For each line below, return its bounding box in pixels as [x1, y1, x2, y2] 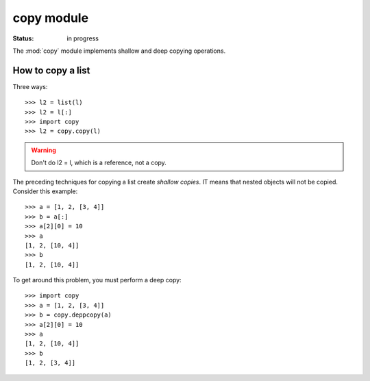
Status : [12, 34, 34, 42]
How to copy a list [12, 64, 90, 76]
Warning [31, 146, 56, 154]
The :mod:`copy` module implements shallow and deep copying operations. [12, 47, 226, 55]
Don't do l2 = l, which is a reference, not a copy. [31, 158, 167, 167]
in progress [66, 34, 99, 42]
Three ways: [12, 82, 48, 90]
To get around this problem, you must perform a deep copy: [12, 276, 182, 284]
